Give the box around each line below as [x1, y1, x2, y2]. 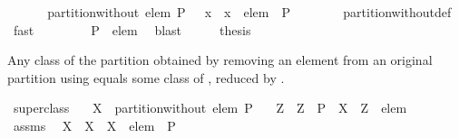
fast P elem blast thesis [13, 20, 251, 39]
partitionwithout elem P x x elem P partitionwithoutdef [47, 3, 452, 21]
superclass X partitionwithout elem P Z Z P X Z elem [13, 98, 407, 117]
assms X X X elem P [13, 115, 176, 134]
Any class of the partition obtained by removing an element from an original [7, 51, 433, 69]
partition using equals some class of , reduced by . [7, 68, 285, 87]
